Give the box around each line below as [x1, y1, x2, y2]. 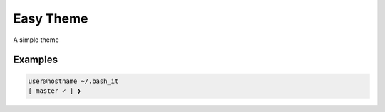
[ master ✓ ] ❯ [28, 86, 81, 95]
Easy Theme [13, 11, 88, 26]
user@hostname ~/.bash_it [28, 77, 119, 85]
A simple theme [13, 35, 60, 44]
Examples [13, 54, 58, 66]
